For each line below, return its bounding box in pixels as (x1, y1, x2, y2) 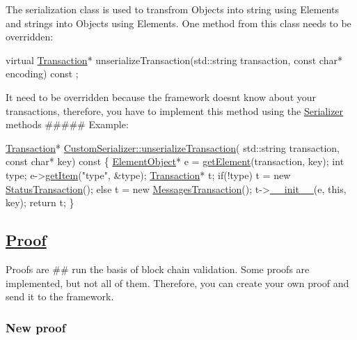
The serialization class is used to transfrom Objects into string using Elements (6, 2, 340, 16)
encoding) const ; (6, 66, 79, 81)
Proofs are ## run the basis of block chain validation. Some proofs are (6, 261, 310, 276)
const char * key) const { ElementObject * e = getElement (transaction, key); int (6, 154, 344, 169)
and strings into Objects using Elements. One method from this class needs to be (6, 15, 351, 30)
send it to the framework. (6, 289, 114, 304)
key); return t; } (6, 195, 74, 210)
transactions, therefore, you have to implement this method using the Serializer (6, 103, 344, 118)
